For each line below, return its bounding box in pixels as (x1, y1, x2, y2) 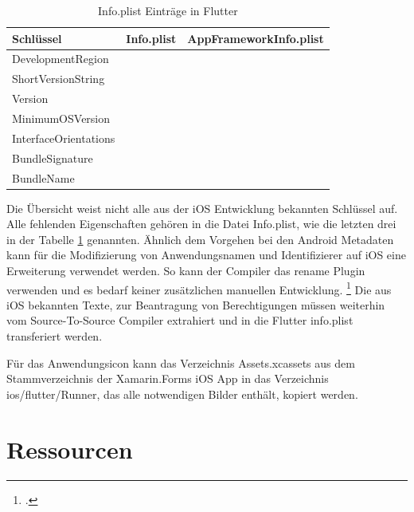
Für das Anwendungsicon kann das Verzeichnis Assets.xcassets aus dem (6, 354, 355, 371)
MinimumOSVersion (12, 109, 111, 126)
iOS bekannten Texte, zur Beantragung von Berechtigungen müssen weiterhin (6, 296, 385, 313)
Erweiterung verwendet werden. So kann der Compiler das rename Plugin (6, 262, 365, 278)
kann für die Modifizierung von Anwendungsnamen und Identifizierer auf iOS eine (6, 246, 406, 263)
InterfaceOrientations (12, 129, 115, 146)
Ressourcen (6, 432, 133, 465)
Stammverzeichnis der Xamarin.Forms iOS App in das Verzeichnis (6, 370, 329, 387)
